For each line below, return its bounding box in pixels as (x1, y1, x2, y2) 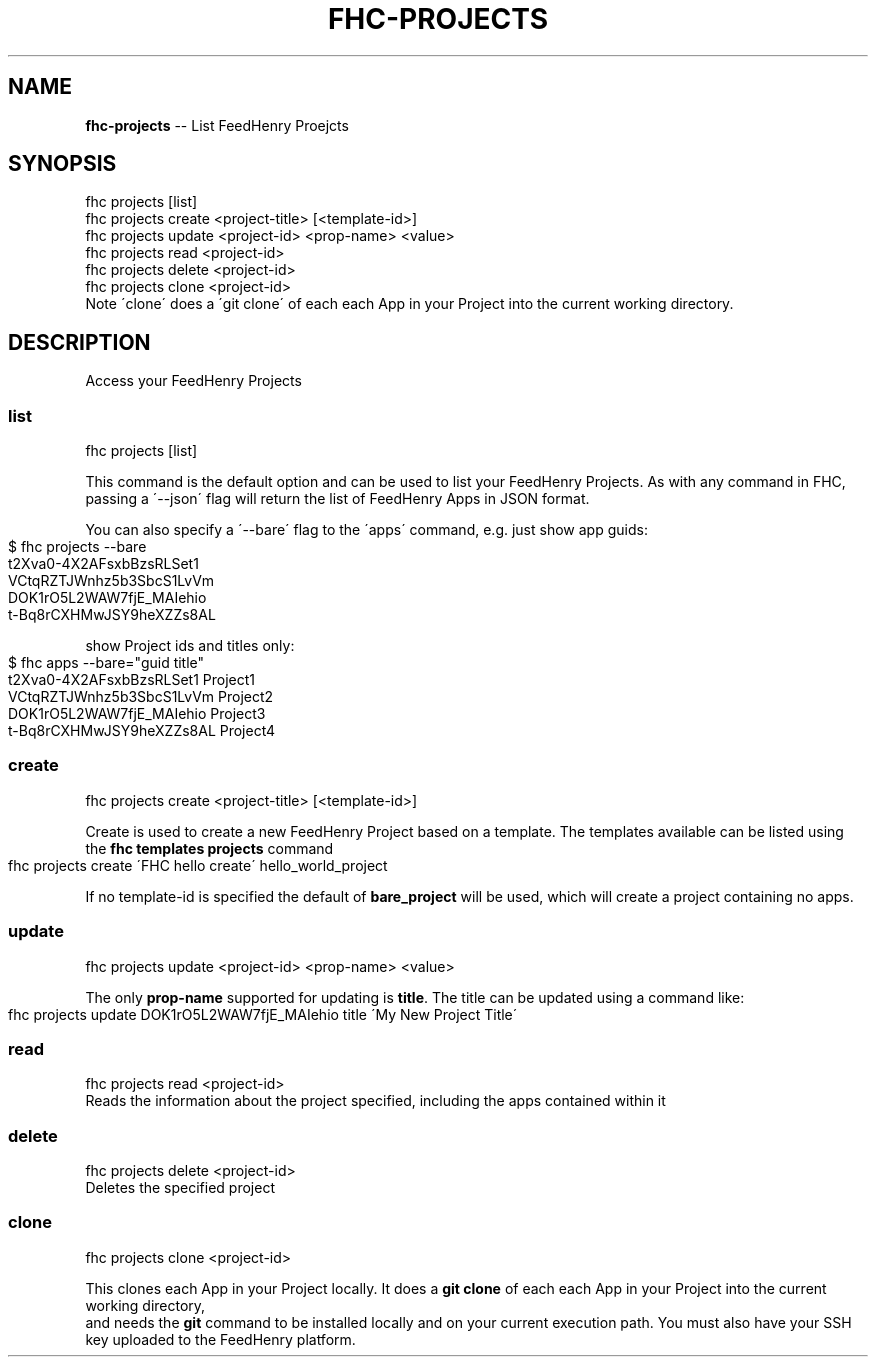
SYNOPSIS (8, 151, 117, 177)
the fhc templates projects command (85, 839, 334, 857)
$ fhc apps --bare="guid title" (8, 654, 205, 672)
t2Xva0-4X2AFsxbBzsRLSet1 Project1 (8, 671, 256, 689)
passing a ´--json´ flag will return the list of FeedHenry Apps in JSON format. (85, 490, 590, 508)
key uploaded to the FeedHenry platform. (85, 1330, 356, 1348)
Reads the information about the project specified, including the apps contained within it (85, 1092, 666, 1110)
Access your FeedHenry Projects (85, 372, 302, 390)
